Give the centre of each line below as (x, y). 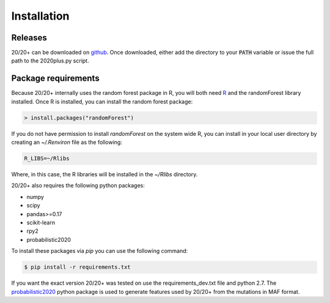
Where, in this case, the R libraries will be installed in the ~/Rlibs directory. (105, 174)
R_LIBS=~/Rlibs (47, 159)
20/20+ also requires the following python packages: (78, 185)
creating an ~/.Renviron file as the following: (67, 142)
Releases (29, 38)
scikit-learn (41, 223)
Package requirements (56, 79)
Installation (40, 16)
